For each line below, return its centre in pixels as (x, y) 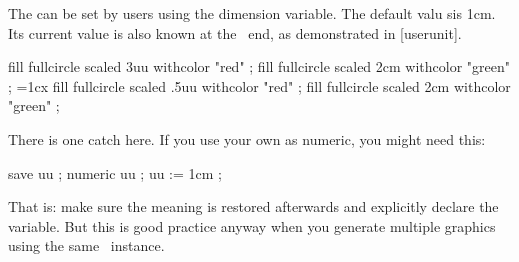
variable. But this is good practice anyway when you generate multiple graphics (252, 225)
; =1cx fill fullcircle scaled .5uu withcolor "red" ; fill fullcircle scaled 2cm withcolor (259, 85)
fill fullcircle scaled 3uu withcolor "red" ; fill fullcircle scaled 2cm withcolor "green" (259, 66)
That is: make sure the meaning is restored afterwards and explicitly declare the (253, 206)
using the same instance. (86, 245)
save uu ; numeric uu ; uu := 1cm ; (115, 172)
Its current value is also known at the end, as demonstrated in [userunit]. (235, 32)
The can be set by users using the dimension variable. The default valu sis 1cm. (252, 13)
